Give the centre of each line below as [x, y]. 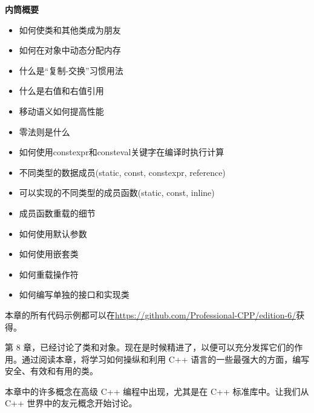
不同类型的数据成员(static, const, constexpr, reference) [122, 172]
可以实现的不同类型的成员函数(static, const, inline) [117, 193]
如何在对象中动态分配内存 [70, 50]
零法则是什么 [44, 131]
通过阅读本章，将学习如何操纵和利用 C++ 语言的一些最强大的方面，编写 [165, 359]
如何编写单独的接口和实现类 [74, 294]
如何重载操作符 [49, 274]
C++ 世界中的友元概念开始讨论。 [71, 403]
